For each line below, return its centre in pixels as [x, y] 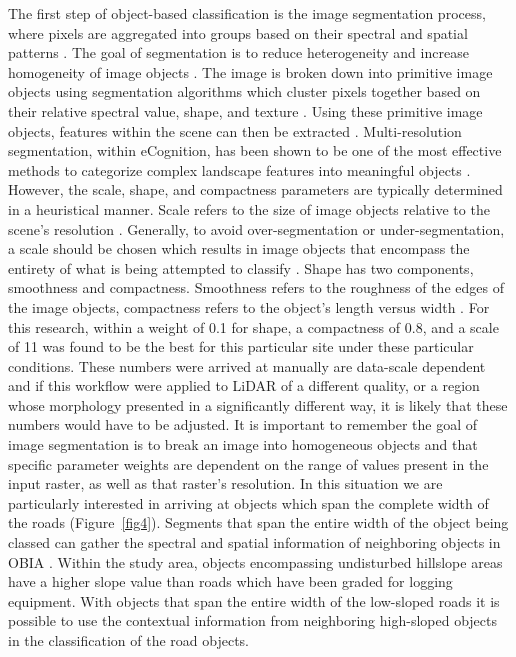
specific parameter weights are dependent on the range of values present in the [248, 463]
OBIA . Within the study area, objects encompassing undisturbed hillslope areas [255, 561]
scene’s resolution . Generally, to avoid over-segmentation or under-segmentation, [256, 228]
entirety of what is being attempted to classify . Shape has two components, [241, 267]
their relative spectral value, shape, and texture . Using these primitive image [245, 110]
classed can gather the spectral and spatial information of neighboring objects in [254, 542]
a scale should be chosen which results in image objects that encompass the [239, 248]
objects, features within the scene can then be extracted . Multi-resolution [235, 130]
